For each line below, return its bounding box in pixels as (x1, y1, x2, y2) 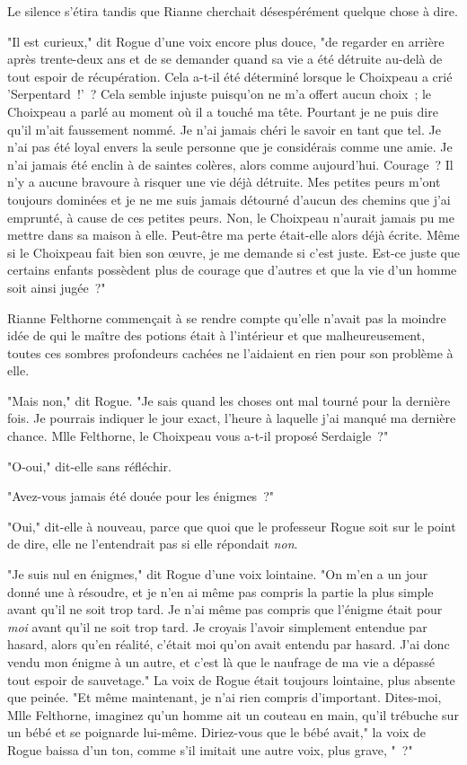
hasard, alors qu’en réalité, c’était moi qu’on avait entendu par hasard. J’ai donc (7, 635, 450, 654)
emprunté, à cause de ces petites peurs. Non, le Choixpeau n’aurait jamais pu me (7, 207, 454, 226)
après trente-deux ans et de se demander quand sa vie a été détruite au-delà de (7, 49, 443, 68)
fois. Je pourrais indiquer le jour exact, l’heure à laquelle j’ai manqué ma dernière (7, 409, 456, 427)
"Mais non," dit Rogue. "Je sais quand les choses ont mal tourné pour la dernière (7, 391, 451, 409)
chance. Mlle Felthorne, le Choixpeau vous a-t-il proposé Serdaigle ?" (7, 426, 389, 445)
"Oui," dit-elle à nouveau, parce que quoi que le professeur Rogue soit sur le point (7, 516, 456, 535)
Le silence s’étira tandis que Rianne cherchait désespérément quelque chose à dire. (7, 2, 458, 20)
